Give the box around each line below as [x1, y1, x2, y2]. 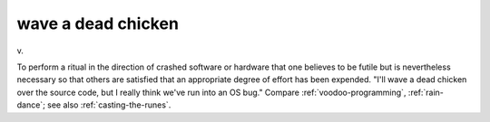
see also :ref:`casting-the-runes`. [46, 99, 171, 110]
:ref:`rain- [407, 87, 445, 98]
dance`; [16, 99, 45, 110]
